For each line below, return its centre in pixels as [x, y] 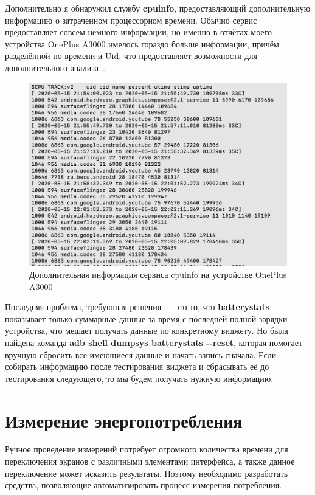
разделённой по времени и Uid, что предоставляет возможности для [131, 56]
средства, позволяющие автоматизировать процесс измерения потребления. [144, 485]
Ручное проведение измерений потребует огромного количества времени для [147, 449]
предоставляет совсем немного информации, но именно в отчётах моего [139, 32]
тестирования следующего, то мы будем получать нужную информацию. [139, 378]
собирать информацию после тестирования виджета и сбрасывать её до [137, 366]
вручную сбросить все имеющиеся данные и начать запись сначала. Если [141, 354]
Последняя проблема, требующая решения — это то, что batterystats [137, 307]
